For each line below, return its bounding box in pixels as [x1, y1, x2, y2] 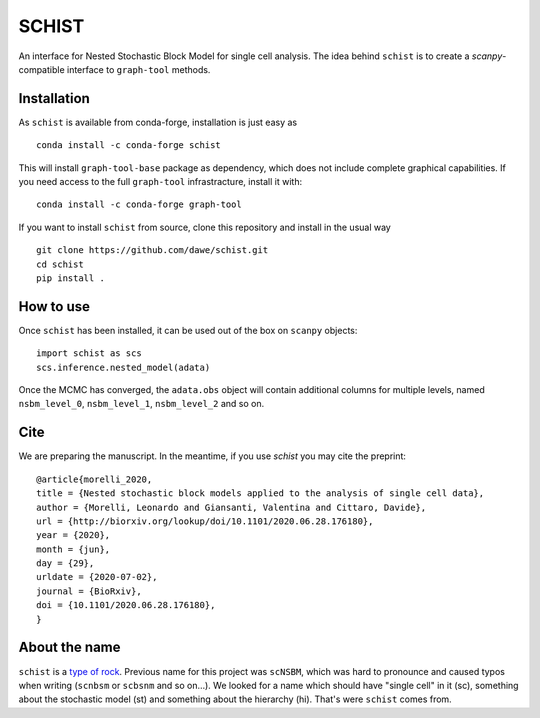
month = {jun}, [36, 543, 111, 555]
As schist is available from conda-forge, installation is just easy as [18, 116, 298, 128]
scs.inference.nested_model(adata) [36, 361, 211, 373]
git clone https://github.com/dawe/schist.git [36, 245, 269, 256]
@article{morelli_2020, [36, 473, 153, 485]
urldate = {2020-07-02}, [36, 571, 158, 583]
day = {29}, [36, 558, 95, 569]
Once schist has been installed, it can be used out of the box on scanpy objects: [18, 324, 358, 336]
